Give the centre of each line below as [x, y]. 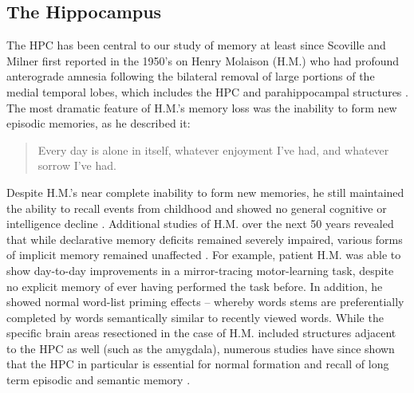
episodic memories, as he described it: [99, 123]
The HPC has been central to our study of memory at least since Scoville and [196, 45]
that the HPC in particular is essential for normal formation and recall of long [198, 364]
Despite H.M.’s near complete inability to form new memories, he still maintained [205, 192]
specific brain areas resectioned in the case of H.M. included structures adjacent [201, 333]
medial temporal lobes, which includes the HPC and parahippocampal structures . [207, 91]
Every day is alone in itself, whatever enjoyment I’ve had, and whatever [213, 149]
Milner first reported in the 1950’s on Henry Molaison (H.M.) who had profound [203, 60]
